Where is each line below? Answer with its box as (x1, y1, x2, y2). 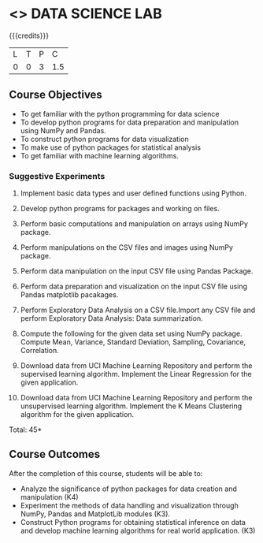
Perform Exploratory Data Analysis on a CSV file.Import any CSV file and (20, 305, 256, 315)
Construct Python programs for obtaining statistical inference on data (20, 517, 246, 526)
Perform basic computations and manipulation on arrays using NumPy (20, 219, 249, 229)
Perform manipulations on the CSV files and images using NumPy (20, 243, 233, 252)
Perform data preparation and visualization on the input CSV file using (20, 281, 247, 292)
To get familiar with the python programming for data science (20, 109, 220, 118)
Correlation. (20, 346, 60, 355)
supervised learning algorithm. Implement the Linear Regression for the (20, 370, 252, 379)
